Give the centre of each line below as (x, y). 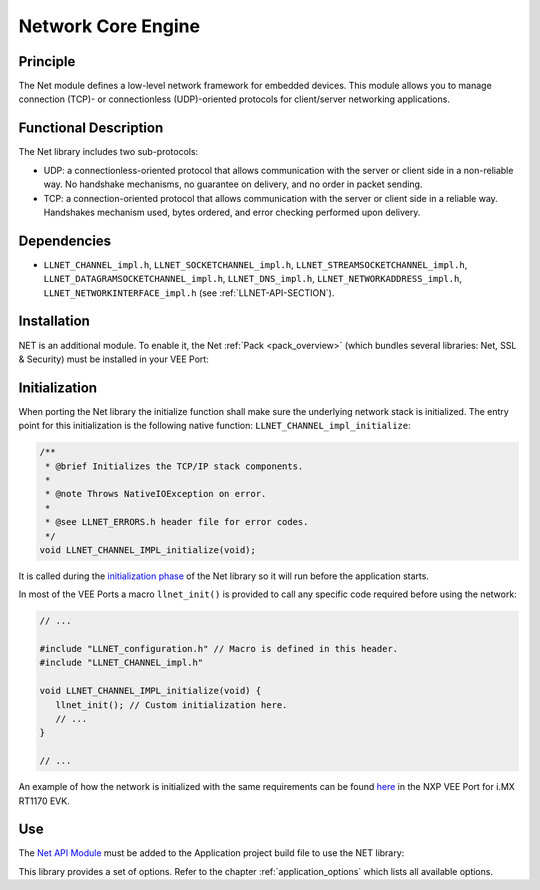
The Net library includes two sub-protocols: (108, 152)
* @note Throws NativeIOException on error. (156, 494)
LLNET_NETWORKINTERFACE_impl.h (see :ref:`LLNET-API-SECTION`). (189, 292)
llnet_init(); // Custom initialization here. (171, 704)
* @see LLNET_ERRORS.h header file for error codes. (177, 522)
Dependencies (65, 240)
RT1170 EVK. (44, 801)
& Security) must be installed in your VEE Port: (113, 359)
